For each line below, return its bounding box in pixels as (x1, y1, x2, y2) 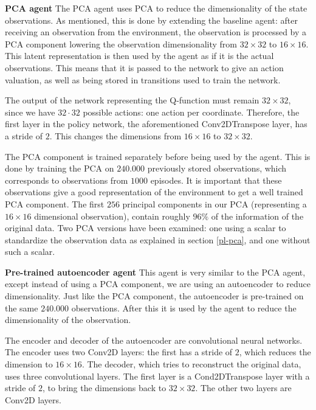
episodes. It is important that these (150, 173, 282, 186)
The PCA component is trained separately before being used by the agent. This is (5, 150, 311, 162)
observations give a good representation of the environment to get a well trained (5, 186, 303, 198)
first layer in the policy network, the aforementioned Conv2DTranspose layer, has (5, 117, 307, 130)
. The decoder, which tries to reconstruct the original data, (81, 358, 301, 370)
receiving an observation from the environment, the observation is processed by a (5, 26, 307, 38)
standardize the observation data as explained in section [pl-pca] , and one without (5, 233, 311, 246)
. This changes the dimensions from (49, 129, 182, 142)
